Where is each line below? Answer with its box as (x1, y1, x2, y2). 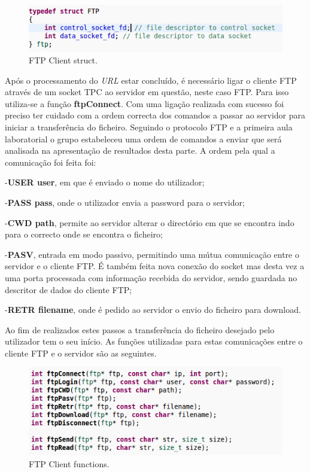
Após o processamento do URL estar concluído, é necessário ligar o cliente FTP (5, 74, 297, 86)
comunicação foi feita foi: (5, 156, 96, 168)
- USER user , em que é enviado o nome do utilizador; (5, 176, 205, 188)
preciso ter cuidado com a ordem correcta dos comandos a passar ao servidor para (5, 109, 306, 121)
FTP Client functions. (29, 458, 110, 470)
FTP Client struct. (29, 54, 98, 66)
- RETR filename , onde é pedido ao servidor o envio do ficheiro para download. (5, 303, 301, 316)
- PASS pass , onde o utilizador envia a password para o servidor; (5, 196, 245, 208)
